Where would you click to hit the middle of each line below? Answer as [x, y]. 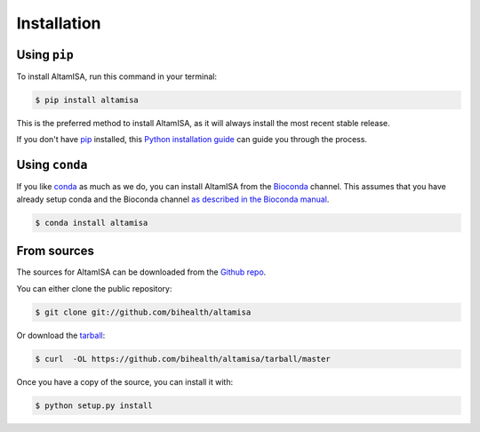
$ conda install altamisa [92, 223]
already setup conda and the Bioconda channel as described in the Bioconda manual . [173, 199]
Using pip [45, 55]
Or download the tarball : [61, 335]
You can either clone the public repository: [94, 288]
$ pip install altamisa [87, 100]
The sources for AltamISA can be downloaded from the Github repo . [141, 272]
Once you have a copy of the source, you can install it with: [125, 381]
